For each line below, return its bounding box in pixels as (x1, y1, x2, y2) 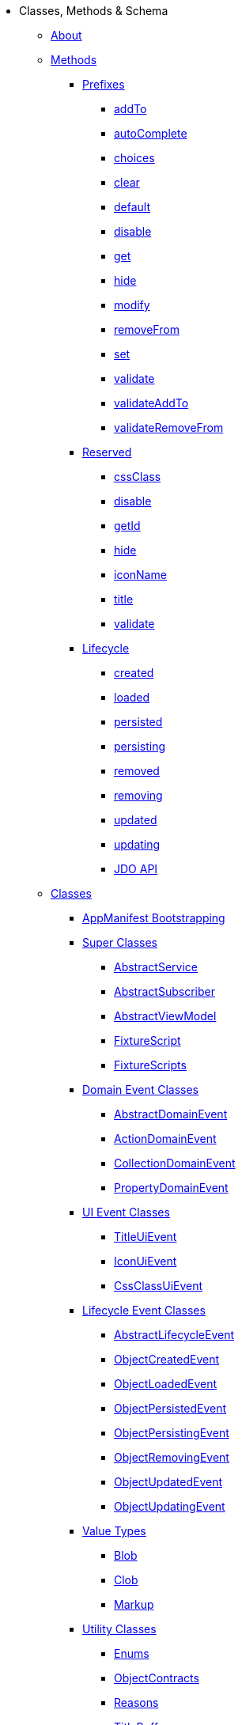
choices (114, 151, 155, 165)
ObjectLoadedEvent (114, 1377, 217, 1390)
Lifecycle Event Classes (82, 1303, 206, 1317)
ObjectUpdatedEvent (114, 1475, 223, 1489)
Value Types (82, 1524, 146, 1538)
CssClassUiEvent (114, 1279, 203, 1292)
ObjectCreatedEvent (114, 1352, 220, 1366)
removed (114, 764, 160, 777)
